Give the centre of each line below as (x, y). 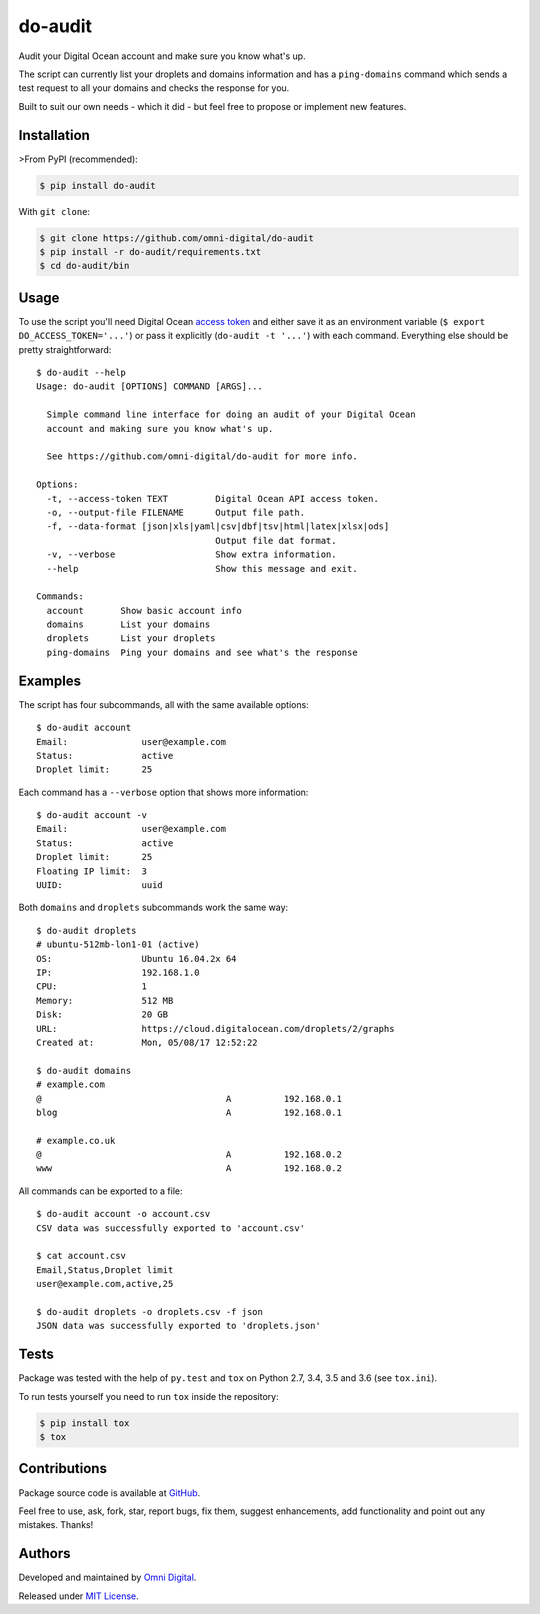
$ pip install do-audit (98, 185)
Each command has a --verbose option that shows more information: (163, 792)
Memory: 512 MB (105, 1000)
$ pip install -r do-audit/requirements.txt (150, 251)
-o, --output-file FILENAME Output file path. (175, 512)
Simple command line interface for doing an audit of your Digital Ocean (231, 414)
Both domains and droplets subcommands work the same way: (153, 907)
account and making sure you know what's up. (160, 428)
